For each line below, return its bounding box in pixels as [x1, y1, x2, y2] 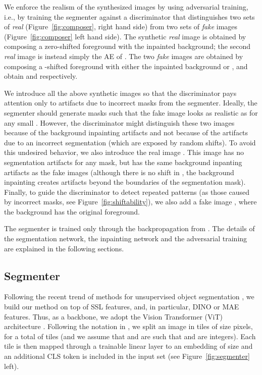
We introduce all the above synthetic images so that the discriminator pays [4, 87, 237, 98]
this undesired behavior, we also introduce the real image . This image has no [4, 147, 244, 157]
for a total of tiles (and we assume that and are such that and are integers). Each [4, 331, 256, 341]
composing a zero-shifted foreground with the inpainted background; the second [4, 41, 251, 51]
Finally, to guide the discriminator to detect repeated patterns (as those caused [4, 186, 250, 197]
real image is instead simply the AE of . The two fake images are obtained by [4, 50, 243, 61]
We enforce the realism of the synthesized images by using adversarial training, [4, 2, 248, 12]
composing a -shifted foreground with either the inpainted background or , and [4, 61, 248, 71]
